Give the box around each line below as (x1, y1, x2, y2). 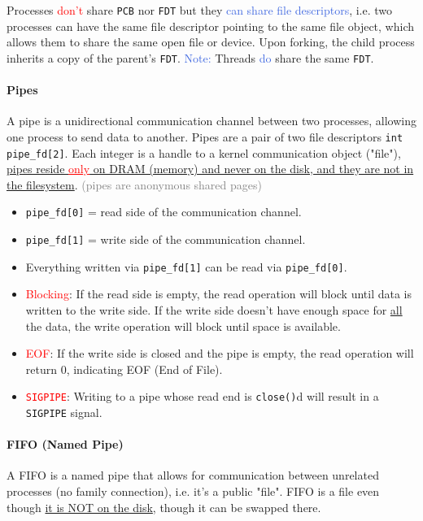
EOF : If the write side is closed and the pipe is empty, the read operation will (25, 345, 414, 362)
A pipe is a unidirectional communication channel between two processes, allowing (7, 112, 416, 129)
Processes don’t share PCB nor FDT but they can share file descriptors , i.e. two (7, 2, 393, 18)
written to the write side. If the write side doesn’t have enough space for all (25, 301, 403, 318)
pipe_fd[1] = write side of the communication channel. (25, 231, 306, 248)
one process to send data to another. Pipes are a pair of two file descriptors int (7, 128, 403, 145)
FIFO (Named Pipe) (7, 436, 124, 453)
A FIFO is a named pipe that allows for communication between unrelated (7, 467, 379, 484)
